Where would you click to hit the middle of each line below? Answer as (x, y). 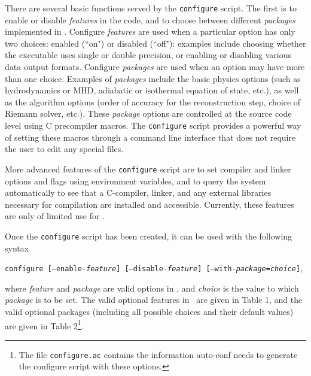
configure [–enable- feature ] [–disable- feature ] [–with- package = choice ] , (154, 268)
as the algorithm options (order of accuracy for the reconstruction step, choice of (153, 101)
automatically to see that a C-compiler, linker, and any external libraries (138, 192)
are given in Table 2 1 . (44, 325)
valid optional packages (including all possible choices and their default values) (149, 311)
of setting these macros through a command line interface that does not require (150, 137)
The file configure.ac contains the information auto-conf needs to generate (158, 354)
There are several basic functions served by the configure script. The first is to (151, 8)
